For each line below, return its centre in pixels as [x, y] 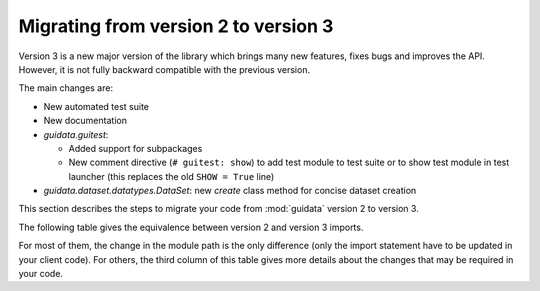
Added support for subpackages [135, 148]
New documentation [85, 121]
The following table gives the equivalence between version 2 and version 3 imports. [191, 227]
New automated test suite [96, 106]
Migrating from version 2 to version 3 [176, 26]
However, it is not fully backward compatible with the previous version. [164, 69]
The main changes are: [66, 88]
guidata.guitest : [76, 134]
